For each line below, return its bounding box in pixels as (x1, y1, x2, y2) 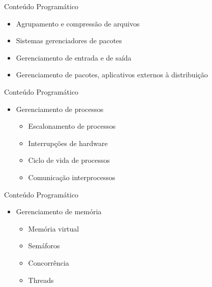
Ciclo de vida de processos (28, 155, 110, 165)
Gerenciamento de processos (16, 103, 104, 114)
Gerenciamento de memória (16, 206, 102, 217)
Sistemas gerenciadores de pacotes (16, 35, 122, 46)
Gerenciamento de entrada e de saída (16, 52, 132, 63)
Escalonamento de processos (28, 121, 116, 131)
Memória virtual (28, 223, 79, 234)
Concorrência (28, 257, 69, 268)
